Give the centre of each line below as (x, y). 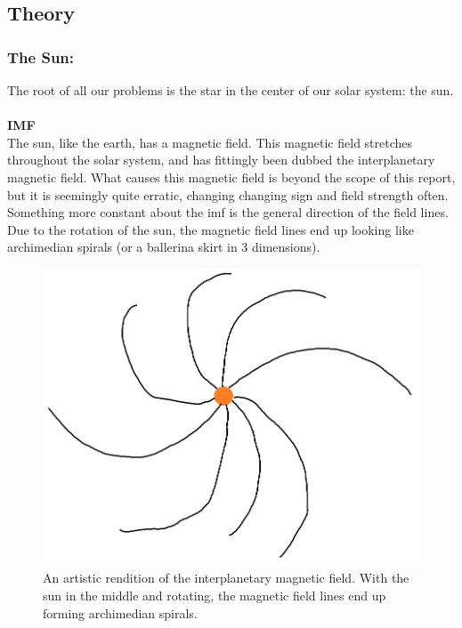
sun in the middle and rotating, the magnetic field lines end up (215, 596)
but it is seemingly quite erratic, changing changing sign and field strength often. (228, 194)
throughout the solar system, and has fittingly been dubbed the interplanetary (221, 160)
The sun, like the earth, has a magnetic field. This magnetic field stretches (210, 142)
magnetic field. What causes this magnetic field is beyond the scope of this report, (231, 177)
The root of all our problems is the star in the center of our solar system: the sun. (231, 90)
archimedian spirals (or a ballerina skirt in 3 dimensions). (164, 247)
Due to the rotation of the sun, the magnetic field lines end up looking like (211, 229)
